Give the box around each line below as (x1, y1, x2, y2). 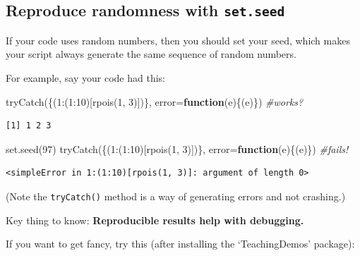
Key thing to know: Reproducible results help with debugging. (6, 212, 304, 227)
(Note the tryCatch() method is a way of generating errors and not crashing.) (6, 188, 346, 203)
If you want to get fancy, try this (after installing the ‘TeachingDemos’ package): (6, 236, 355, 251)
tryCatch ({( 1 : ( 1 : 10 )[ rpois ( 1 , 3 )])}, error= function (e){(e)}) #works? (6, 94, 304, 109)
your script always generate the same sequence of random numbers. (6, 47, 296, 61)
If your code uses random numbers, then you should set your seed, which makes (6, 32, 350, 47)
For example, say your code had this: (6, 70, 165, 85)
